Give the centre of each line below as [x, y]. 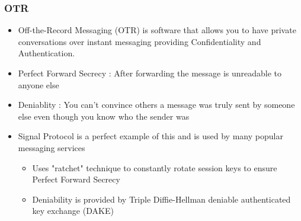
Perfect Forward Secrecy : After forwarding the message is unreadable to [150, 73]
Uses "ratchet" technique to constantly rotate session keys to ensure [155, 167]
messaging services [52, 147]
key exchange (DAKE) [73, 211]
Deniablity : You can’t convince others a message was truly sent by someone [156, 105]
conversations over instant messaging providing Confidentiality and [140, 41]
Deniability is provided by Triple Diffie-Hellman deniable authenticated [161, 199]
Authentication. [47, 53]
